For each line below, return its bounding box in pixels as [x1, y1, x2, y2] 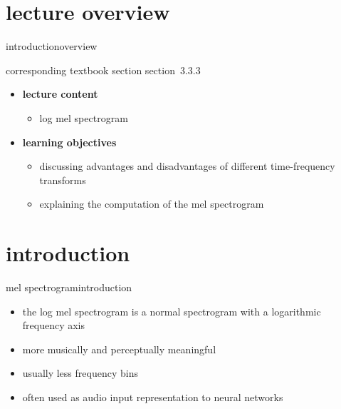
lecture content [22, 86, 98, 101]
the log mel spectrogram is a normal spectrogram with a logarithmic [22, 303, 321, 318]
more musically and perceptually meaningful [22, 341, 216, 356]
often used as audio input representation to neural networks [22, 389, 283, 404]
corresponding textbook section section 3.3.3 [6, 62, 201, 77]
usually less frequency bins [22, 365, 138, 380]
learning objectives [22, 134, 117, 149]
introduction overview [6, 39, 98, 54]
